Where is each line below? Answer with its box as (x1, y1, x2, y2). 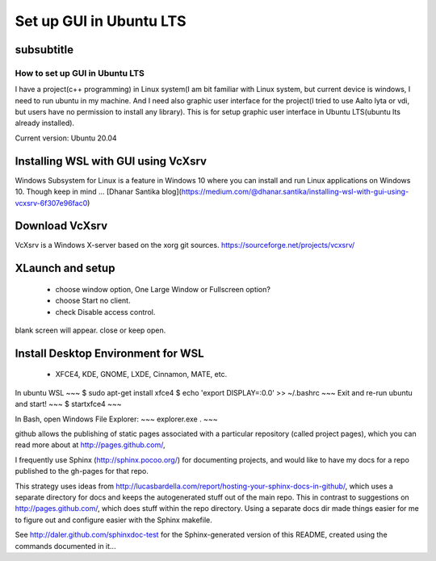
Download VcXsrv (15, 219, 108, 233)
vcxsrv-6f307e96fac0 (15, 198, 88, 207)
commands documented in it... (15, 541, 116, 551)
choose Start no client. (55, 295, 131, 306)
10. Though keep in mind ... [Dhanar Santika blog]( (15, 186, 182, 197)
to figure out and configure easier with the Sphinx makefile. (15, 515, 213, 525)
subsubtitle (15, 43, 74, 57)
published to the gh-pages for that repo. (15, 467, 149, 476)
